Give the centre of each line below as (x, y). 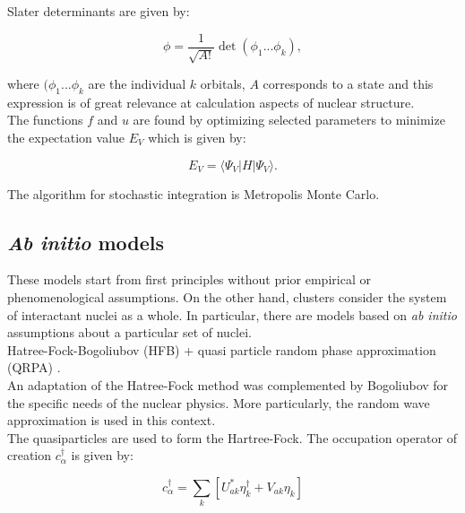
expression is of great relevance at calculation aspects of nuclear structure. (211, 102)
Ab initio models (86, 242)
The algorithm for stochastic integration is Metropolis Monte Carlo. (194, 193)
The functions (45, 120)
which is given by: (197, 138)
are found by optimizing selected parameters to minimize (289, 120)
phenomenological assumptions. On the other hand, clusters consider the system (227, 297)
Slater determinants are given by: (99, 11)
